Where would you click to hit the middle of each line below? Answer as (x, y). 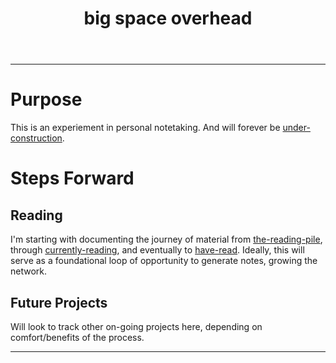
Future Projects (59, 302)
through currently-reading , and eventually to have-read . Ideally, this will (157, 250)
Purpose (46, 99)
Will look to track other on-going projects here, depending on (136, 326)
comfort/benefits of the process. (77, 337)
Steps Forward (72, 178)
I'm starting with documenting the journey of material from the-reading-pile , (166, 239)
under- (296, 128)
